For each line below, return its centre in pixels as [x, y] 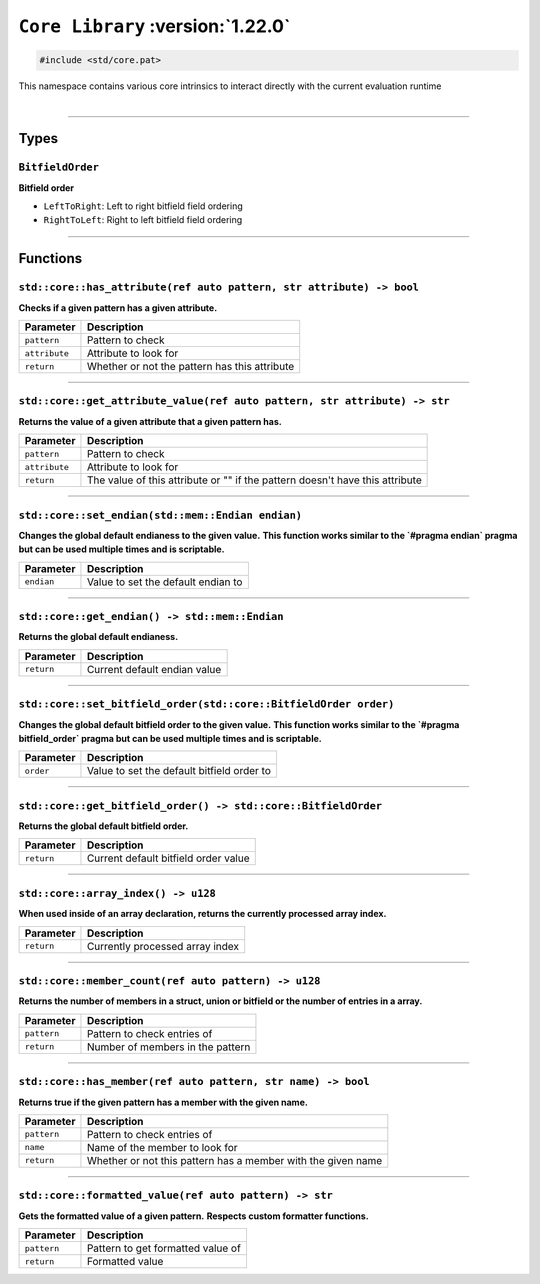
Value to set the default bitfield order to [179, 771]
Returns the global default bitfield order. [103, 826]
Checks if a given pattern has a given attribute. [118, 307]
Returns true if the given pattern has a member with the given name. [163, 1102]
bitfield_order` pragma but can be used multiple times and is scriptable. [170, 738]
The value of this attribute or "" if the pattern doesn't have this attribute [254, 480]
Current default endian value [154, 669]
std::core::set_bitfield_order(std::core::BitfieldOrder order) [206, 704]
